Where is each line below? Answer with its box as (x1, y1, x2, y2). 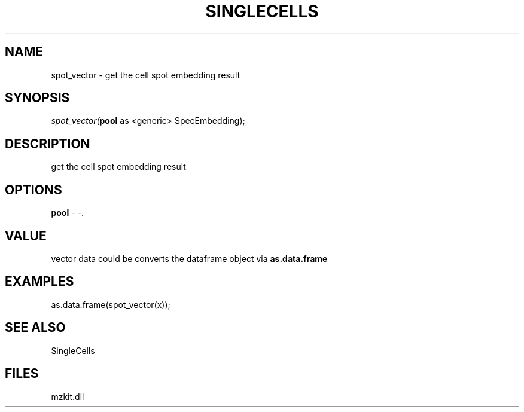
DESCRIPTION (5, 136, 90, 151)
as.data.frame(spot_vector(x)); (51, 299, 170, 310)
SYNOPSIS (5, 90, 70, 106)
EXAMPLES (5, 274, 74, 289)
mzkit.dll (51, 391, 84, 402)
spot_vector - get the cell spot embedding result (51, 69, 240, 80)
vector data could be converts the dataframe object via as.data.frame (51, 253, 328, 264)
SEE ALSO (5, 320, 66, 335)
